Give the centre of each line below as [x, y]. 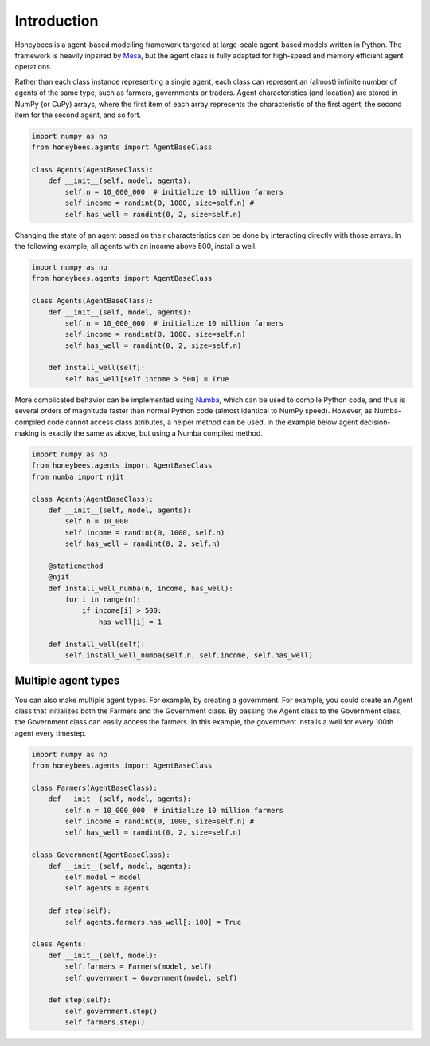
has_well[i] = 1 [130, 622]
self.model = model [103, 877]
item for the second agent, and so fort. [78, 115]
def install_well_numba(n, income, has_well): [141, 588]
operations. [33, 67]
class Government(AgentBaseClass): [101, 855]
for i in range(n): [103, 600]
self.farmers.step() [105, 1022]
